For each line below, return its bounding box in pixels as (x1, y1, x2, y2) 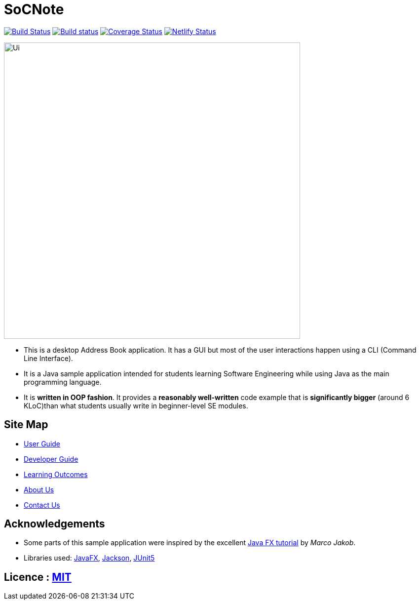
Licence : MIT (4, 570, 72, 583)
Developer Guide (24, 454, 78, 463)
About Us (24, 485, 54, 494)
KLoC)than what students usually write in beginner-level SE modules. (24, 401, 248, 410)
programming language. (24, 377, 102, 386)
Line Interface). (24, 354, 73, 362)
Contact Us (24, 500, 60, 509)
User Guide (24, 439, 61, 448)
